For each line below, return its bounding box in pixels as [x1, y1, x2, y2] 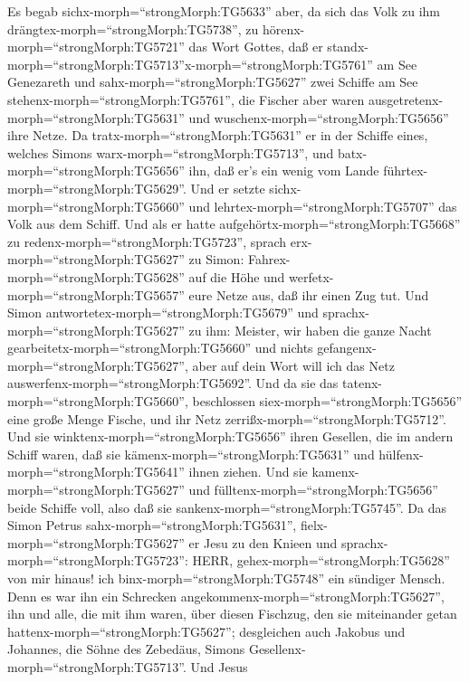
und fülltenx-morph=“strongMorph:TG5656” [188, 480, 438, 499]
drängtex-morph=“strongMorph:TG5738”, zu [7, 19, 259, 38]
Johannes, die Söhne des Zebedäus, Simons [7, 639, 245, 658]
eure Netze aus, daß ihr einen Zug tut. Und [188, 285, 429, 304]
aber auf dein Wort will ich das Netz [192, 355, 395, 374]
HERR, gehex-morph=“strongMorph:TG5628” [192, 551, 450, 570]
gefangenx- [317, 338, 377, 357]
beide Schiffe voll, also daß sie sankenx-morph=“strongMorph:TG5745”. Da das [7, 497, 446, 516]
